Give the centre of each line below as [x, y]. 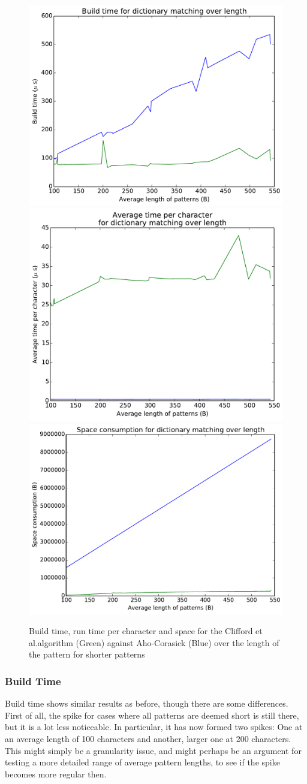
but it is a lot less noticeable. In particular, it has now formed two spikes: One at [154, 727]
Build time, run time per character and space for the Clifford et [146, 631]
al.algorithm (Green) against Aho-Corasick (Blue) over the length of [154, 642]
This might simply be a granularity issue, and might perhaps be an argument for [153, 750]
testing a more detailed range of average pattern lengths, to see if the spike [142, 762]
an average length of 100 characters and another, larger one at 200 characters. [148, 738]
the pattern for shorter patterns [87, 654]
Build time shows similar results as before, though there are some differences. [147, 703]
